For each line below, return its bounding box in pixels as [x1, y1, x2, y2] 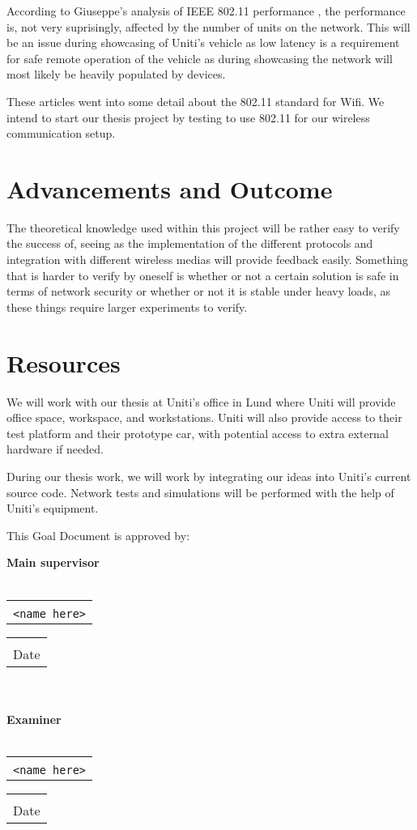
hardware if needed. [6, 441, 104, 458]
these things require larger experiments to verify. [6, 298, 248, 315]
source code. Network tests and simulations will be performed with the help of [6, 483, 394, 500]
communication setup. [6, 125, 116, 142]
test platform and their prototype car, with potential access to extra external [6, 424, 389, 441]
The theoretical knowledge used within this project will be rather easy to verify [6, 219, 400, 236]
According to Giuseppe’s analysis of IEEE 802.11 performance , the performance [6, 2, 406, 19]
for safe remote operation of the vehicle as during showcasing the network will [6, 49, 393, 66]
